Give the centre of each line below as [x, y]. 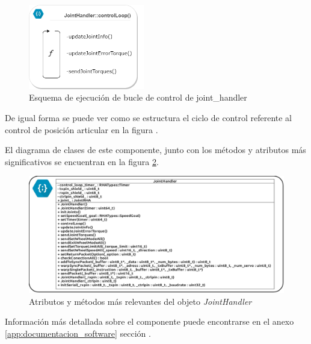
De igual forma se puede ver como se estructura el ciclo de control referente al [149, 117]
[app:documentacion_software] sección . [78, 333]
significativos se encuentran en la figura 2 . [82, 161]
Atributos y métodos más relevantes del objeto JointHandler [140, 301]
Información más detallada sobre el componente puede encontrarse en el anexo [149, 321]
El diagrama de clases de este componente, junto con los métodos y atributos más [155, 150]
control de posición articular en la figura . [82, 129]
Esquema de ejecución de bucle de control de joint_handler [138, 97]
